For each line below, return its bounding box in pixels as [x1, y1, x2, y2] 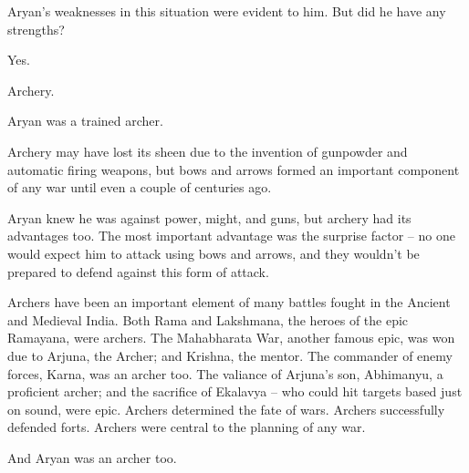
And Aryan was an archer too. [7, 447, 177, 467]
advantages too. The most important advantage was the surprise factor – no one [7, 226, 455, 245]
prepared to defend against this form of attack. [7, 262, 269, 281]
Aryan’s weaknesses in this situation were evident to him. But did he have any [7, 2, 446, 20]
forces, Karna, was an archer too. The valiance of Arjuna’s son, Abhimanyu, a [7, 364, 443, 383]
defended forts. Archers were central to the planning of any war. [7, 417, 366, 437]
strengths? [7, 19, 65, 38]
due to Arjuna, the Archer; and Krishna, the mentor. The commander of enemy [7, 345, 453, 365]
